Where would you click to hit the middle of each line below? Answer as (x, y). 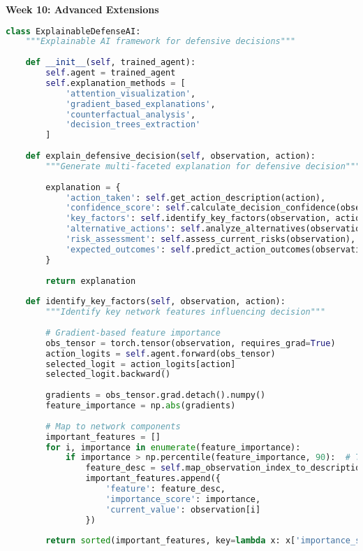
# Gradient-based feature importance (133, 332)
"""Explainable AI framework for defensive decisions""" (161, 42)
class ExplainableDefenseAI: (73, 31)
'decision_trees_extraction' (133, 125)
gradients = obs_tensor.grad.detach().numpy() (156, 395)
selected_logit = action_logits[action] (141, 364)
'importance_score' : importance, (183, 499)
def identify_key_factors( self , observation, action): (155, 302)
